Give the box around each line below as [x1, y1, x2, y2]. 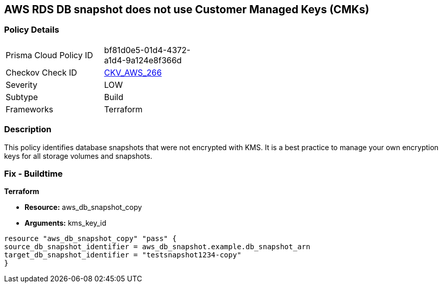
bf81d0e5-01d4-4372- [104, 44, 191, 55]
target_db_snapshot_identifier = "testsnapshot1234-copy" [4, 251, 241, 259]
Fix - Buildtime [4, 168, 63, 179]
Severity [6, 79, 37, 90]
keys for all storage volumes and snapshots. [4, 151, 152, 160]
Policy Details [4, 25, 59, 35]
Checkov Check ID [6, 67, 77, 78]
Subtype [6, 91, 38, 102]
